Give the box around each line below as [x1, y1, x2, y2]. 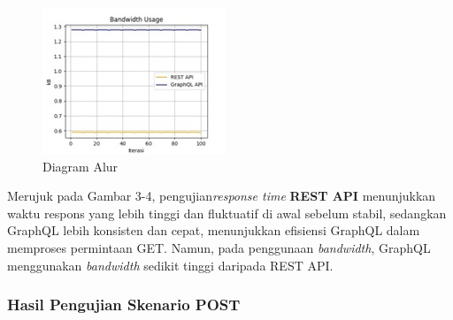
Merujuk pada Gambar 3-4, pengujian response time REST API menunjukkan [7, 187, 436, 205]
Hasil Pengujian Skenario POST [7, 293, 241, 316]
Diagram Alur [42, 156, 119, 175]
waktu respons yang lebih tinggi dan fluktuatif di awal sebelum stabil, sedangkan [7, 203, 447, 222]
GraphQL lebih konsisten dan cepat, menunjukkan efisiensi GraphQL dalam [7, 221, 420, 240]
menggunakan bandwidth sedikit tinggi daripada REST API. [7, 255, 334, 274]
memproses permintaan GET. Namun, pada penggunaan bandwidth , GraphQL [7, 238, 431, 256]
